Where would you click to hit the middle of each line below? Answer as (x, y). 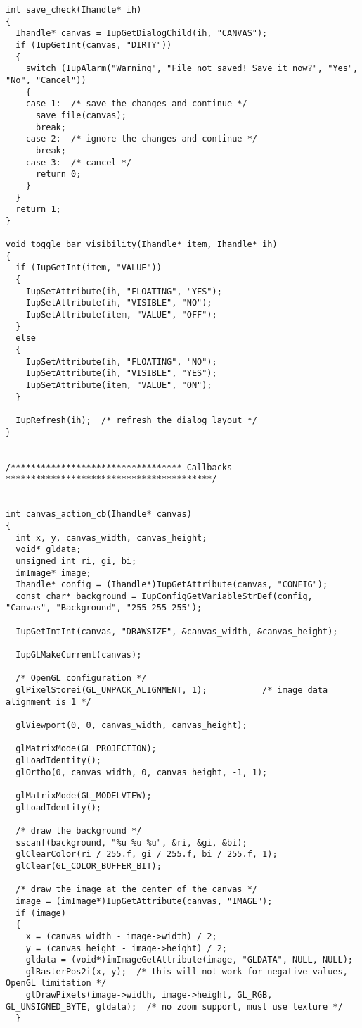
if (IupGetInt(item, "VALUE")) (89, 268)
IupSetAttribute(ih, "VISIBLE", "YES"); (121, 374)
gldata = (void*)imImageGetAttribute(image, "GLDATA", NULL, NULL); (189, 960)
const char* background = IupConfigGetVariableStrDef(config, (164, 596)
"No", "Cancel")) (46, 80)
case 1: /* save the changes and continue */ (136, 104)
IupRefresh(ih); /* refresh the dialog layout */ (136, 420)
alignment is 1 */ (49, 702)
